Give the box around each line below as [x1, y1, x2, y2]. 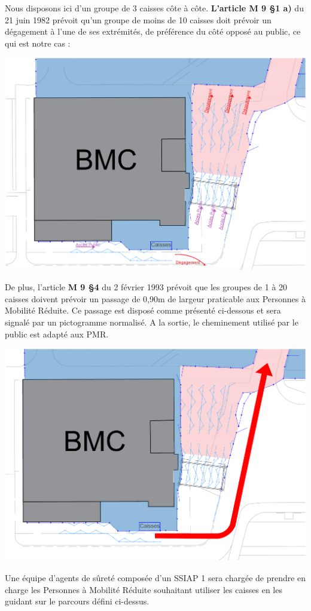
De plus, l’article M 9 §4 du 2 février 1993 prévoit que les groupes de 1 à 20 [5, 281, 288, 293]
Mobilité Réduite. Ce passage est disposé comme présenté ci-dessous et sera [5, 304, 281, 317]
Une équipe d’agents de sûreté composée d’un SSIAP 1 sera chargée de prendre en [5, 571, 306, 584]
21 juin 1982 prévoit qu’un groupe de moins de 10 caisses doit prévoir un [5, 13, 272, 26]
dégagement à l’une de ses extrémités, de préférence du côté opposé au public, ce [5, 25, 301, 38]
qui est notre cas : [5, 36, 71, 49]
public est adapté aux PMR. [5, 327, 109, 340]
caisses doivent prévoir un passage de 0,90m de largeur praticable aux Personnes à [5, 292, 306, 305]
